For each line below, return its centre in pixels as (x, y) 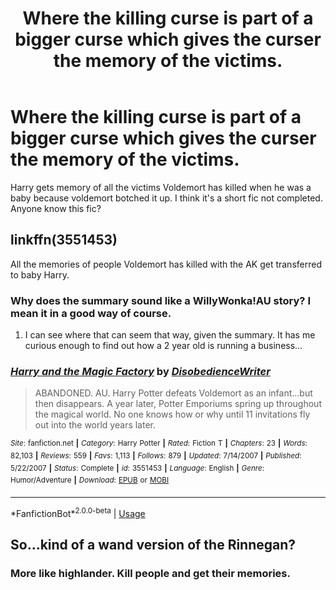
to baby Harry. (40, 274)
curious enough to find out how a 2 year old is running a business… (163, 346)
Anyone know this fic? (56, 208)
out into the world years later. (95, 425)
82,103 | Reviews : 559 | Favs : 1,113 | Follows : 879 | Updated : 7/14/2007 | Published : (156, 456)
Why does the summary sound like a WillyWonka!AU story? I (160, 300)
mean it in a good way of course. (91, 313)
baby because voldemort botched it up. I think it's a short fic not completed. (166, 198)
